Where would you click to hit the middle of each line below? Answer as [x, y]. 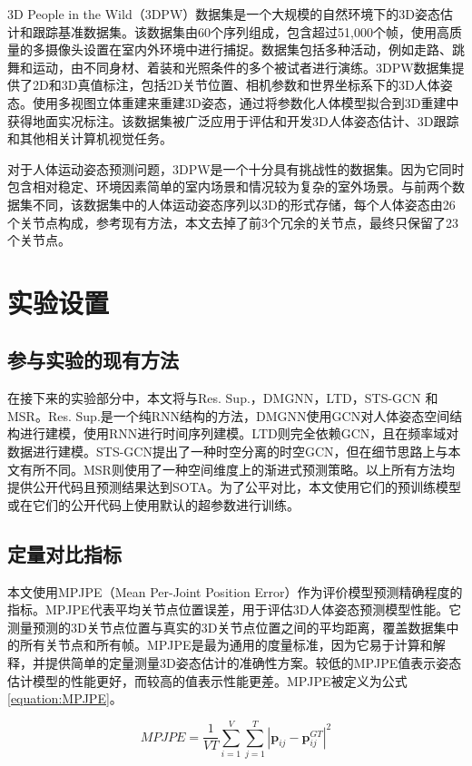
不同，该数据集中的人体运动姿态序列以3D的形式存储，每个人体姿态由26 [244, 204]
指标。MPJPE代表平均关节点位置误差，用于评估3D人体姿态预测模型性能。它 [235, 609]
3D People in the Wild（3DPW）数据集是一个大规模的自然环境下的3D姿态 [224, 14]
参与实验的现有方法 [93, 360]
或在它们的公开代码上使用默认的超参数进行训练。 [153, 504]
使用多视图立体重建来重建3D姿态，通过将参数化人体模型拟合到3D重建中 [246, 102]
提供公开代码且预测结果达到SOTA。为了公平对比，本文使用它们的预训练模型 [235, 487]
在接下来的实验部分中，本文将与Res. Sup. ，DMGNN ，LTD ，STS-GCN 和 [223, 398]
